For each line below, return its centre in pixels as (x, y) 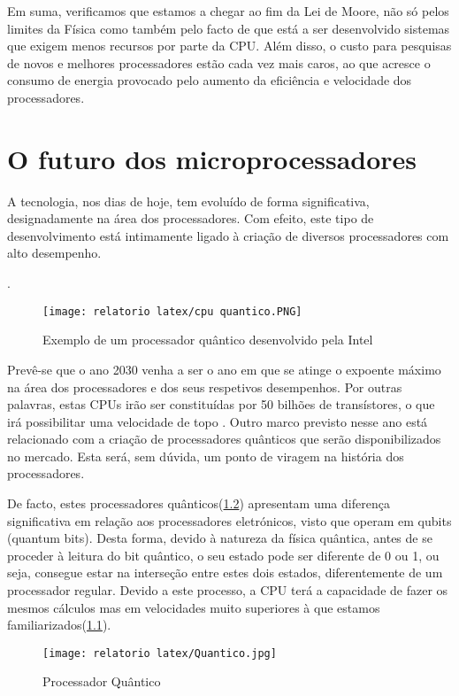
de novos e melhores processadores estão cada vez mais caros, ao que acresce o (219, 62)
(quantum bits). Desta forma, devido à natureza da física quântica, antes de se (220, 538)
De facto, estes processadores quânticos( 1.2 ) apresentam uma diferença (199, 503)
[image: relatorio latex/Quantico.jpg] (160, 653)
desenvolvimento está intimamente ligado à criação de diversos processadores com (228, 235)
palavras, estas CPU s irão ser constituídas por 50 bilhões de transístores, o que (221, 404)
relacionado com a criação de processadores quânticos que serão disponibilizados (224, 439)
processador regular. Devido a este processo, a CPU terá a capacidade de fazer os (228, 590)
